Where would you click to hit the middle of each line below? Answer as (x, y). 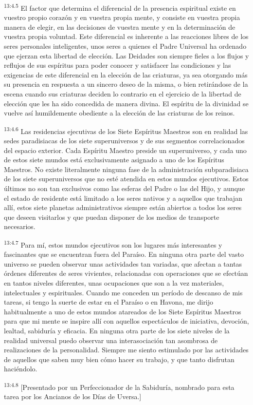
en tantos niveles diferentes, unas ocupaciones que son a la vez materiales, (114, 283)
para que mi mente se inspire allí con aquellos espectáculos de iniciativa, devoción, (126, 321)
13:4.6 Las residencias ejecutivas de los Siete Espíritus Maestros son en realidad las (126, 130)
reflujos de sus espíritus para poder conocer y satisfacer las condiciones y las (117, 65)
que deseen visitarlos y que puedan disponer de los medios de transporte (112, 217)
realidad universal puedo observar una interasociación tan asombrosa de (111, 340)
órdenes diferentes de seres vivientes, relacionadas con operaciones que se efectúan (126, 273)
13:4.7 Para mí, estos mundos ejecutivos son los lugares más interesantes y (113, 244)
